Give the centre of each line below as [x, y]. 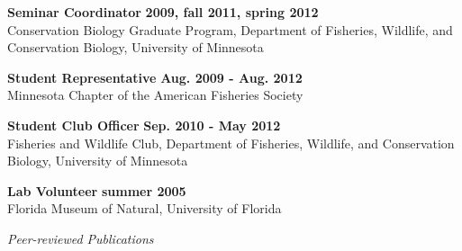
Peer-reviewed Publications [81, 238]
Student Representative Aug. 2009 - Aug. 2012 [155, 77]
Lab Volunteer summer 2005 [97, 190]
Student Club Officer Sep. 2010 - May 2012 [144, 125]
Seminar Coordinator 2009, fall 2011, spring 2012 [163, 12]
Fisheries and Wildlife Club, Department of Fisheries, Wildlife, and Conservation [231, 143]
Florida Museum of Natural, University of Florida [145, 208]
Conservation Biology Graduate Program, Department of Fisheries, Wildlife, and [230, 29]
